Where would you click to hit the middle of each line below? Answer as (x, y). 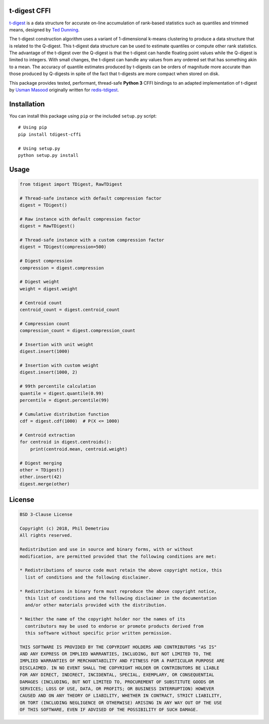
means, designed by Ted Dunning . (44, 29)
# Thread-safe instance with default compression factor (91, 198)
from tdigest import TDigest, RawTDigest (71, 184)
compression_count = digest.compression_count (77, 331)
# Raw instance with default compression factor (80, 219)
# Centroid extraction (47, 435)
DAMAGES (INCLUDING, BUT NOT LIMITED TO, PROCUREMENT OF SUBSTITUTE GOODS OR (117, 682)
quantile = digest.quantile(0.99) (62, 393)
